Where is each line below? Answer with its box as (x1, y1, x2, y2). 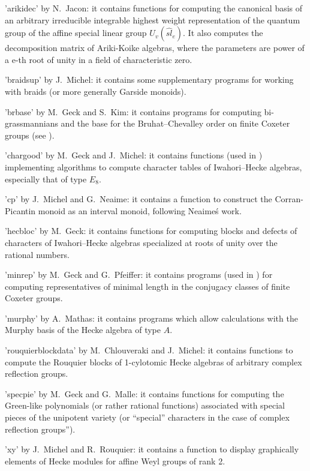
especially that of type (5, 172, 87, 185)
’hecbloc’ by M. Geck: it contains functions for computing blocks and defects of (5, 224, 297, 237)
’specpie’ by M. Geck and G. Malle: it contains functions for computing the (5, 387, 284, 400)
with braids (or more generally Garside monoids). (5, 85, 186, 97)
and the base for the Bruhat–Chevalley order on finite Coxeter (61, 117, 290, 130)
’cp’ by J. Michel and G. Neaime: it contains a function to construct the (5, 193, 272, 205)
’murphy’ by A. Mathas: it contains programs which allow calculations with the (5, 311, 298, 324)
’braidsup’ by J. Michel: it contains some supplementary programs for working (5, 73, 294, 86)
